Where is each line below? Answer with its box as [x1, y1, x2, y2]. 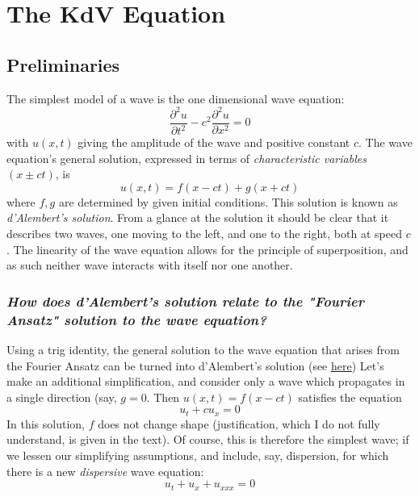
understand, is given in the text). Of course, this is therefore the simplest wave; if [6, 431, 409, 448]
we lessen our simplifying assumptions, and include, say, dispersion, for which [6, 446, 389, 463]
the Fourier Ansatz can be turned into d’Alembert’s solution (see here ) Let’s [6, 357, 384, 374]
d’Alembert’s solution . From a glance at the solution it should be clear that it [6, 209, 389, 226]
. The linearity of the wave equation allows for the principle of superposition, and [6, 240, 409, 257]
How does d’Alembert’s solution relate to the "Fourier [6, 290, 364, 311]
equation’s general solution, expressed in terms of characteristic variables [6, 149, 367, 166]
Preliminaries [6, 52, 120, 77]
